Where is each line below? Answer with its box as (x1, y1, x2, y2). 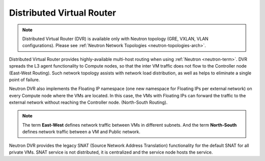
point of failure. (9, 76, 40, 83)
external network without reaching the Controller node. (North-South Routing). (9, 99, 168, 105)
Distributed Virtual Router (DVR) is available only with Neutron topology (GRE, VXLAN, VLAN (22, 36, 209, 42)
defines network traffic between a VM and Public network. (22, 129, 141, 135)
